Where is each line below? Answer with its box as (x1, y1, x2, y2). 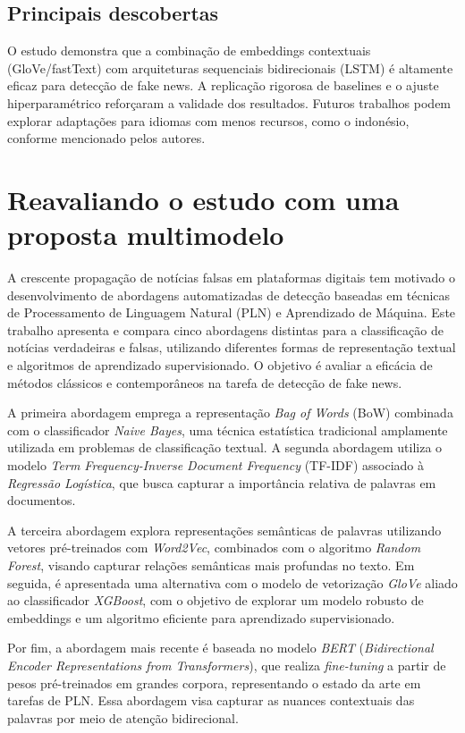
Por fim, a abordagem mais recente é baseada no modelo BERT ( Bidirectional (7, 638, 434, 657)
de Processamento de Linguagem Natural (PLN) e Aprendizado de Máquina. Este (7, 303, 456, 322)
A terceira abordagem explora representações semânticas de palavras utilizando (7, 520, 442, 539)
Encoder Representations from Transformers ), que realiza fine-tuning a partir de (7, 655, 446, 674)
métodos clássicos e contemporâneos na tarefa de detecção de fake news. (7, 373, 402, 392)
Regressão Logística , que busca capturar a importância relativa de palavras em (7, 473, 436, 492)
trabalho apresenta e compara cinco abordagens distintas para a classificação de (7, 320, 444, 339)
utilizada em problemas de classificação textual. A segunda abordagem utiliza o (7, 438, 443, 457)
